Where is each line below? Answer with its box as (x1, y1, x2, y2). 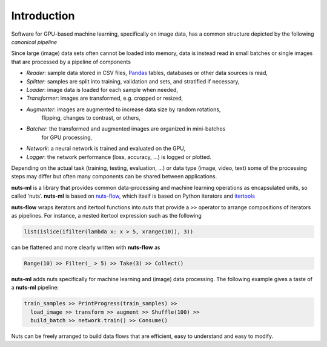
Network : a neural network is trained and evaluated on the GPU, (26, 145, 186, 152)
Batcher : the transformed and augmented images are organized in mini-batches (26, 125, 226, 132)
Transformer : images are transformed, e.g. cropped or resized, (26, 94, 183, 102)
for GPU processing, (41, 134, 93, 141)
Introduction (11, 9, 75, 22)
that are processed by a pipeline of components (11, 58, 131, 65)
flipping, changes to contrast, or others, (41, 114, 140, 122)
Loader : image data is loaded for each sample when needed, (26, 86, 178, 93)
